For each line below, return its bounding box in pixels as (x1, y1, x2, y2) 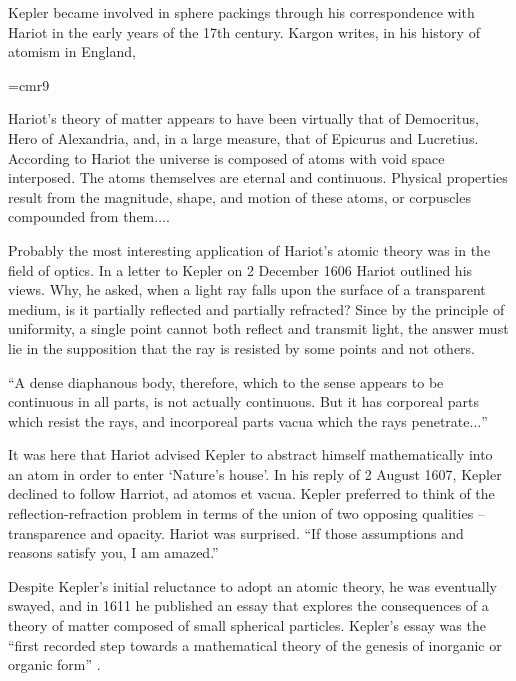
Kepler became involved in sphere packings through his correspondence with (8, 2, 475, 22)
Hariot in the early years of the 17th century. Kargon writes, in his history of (8, 21, 480, 42)
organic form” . (8, 654, 101, 675)
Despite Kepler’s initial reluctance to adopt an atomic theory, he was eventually (8, 575, 497, 596)
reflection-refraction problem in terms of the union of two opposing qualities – (8, 503, 485, 524)
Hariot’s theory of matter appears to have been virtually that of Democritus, (8, 108, 479, 129)
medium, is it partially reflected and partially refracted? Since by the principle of (8, 298, 505, 319)
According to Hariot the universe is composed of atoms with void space (8, 147, 445, 168)
